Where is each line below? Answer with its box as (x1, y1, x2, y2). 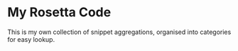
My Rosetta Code (7, 4, 112, 21)
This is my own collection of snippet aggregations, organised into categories (7, 28, 232, 36)
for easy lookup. (7, 35, 55, 43)
